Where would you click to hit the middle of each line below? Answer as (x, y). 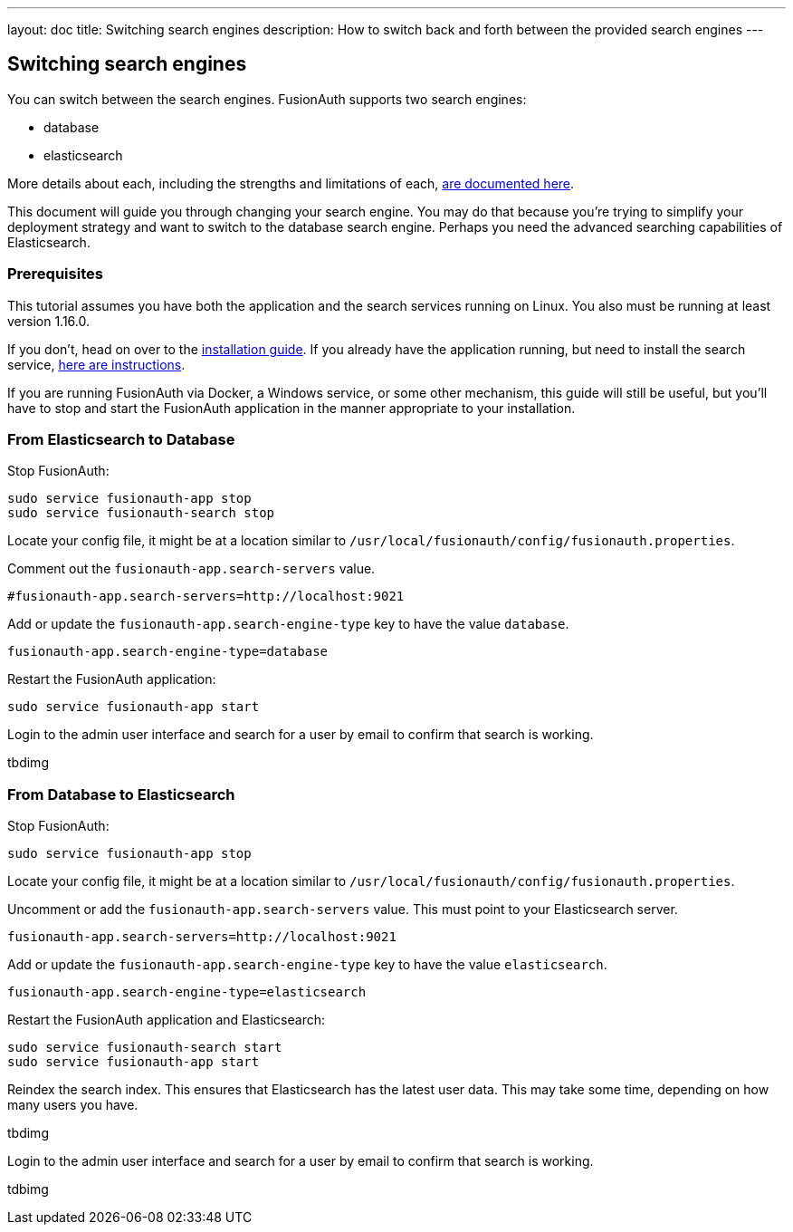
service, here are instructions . (96, 364)
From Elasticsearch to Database (121, 439)
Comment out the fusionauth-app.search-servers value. (191, 569)
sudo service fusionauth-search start (145, 1048)
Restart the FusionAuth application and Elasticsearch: (167, 1020)
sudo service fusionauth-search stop (141, 513)
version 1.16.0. (49, 321)
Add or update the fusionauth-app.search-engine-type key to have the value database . (288, 624)
